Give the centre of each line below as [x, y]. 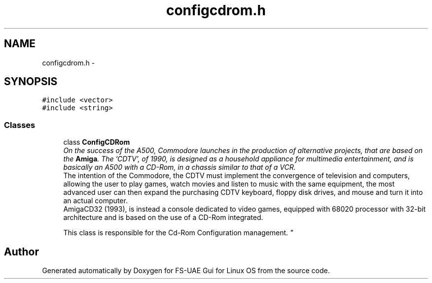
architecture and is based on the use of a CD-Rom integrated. [163, 218]
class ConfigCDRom [97, 142]
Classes [20, 125]
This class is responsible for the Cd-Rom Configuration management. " [178, 233]
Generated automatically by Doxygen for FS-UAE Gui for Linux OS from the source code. [186, 271]
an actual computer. [95, 201]
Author [21, 252]
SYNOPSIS [31, 82]
